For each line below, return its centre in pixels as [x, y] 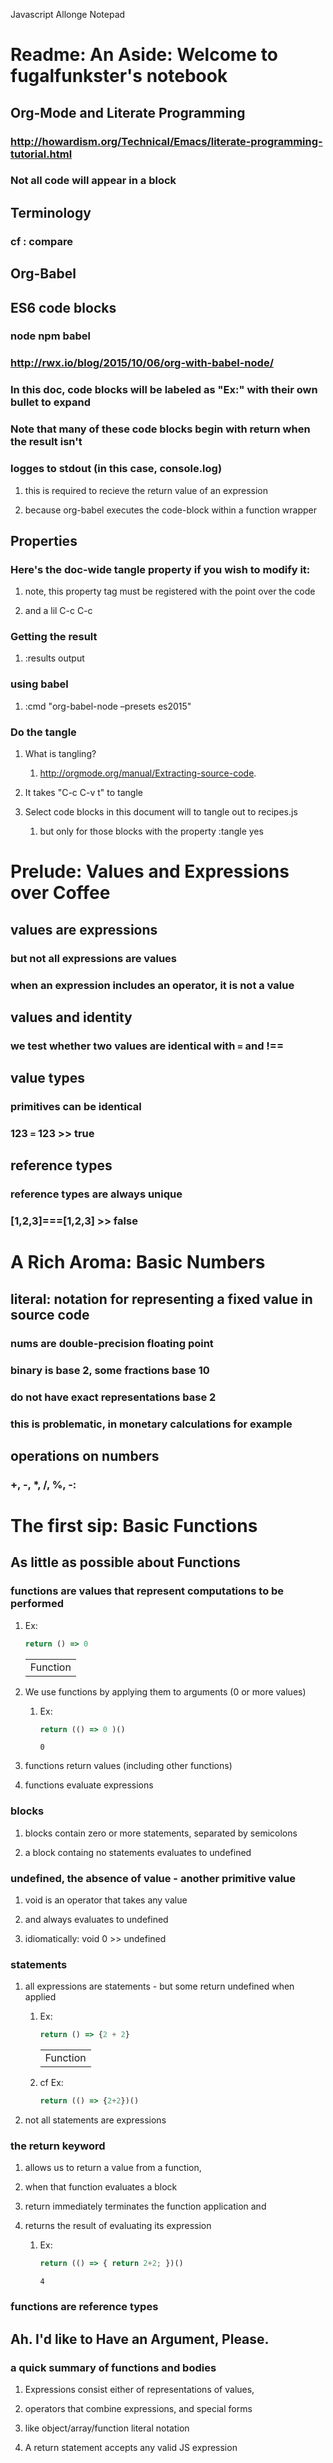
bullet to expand [51, 402]
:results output [54, 658]
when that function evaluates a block [101, 2187]
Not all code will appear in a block [93, 181]
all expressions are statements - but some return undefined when [159, 1986]
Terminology [51, 212]
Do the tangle [43, 732]
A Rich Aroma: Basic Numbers [138, 1262]
